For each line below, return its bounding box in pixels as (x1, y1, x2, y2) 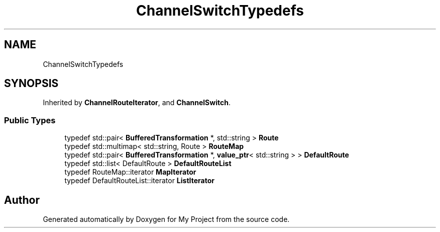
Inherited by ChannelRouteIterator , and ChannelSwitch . (43, 98, 231, 107)
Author (4, 193, 40, 206)
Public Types (4, 115, 56, 125)
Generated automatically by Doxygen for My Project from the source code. (43, 215, 290, 224)
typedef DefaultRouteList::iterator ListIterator (64, 176, 214, 185)
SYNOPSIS (4, 77, 59, 90)
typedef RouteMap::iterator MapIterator (64, 168, 196, 177)
